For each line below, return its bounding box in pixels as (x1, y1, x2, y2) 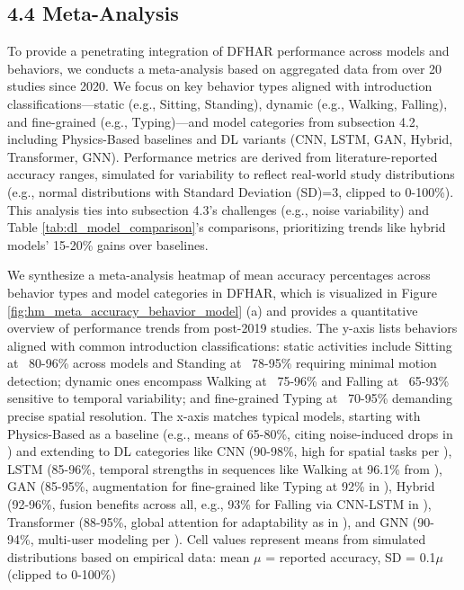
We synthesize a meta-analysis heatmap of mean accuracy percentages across (7, 265, 431, 284)
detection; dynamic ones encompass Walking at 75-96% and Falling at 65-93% (7, 371, 450, 389)
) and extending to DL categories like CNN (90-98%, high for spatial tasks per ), (7, 442, 452, 460)
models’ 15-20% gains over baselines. (7, 235, 209, 254)
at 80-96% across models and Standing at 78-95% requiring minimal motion (7, 353, 437, 372)
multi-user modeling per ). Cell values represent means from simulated (38, 530, 426, 549)
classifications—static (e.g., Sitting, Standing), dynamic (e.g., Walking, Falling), (7, 94, 448, 112)
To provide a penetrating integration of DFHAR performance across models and (7, 41, 450, 60)
